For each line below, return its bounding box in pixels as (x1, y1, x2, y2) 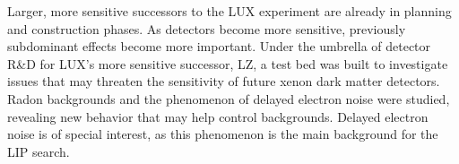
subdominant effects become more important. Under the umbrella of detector (7, 37, 431, 56)
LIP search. (7, 142, 70, 160)
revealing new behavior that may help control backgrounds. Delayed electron (7, 107, 429, 125)
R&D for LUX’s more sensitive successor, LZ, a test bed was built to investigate (7, 54, 448, 73)
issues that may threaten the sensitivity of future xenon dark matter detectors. (7, 72, 440, 91)
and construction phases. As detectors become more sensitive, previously (7, 19, 406, 38)
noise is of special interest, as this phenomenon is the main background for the (7, 125, 438, 143)
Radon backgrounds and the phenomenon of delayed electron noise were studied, (7, 89, 450, 108)
